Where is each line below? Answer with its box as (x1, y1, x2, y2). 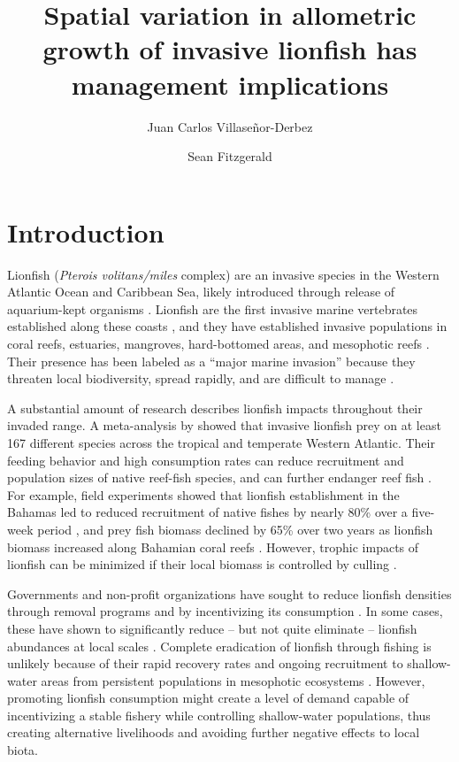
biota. (7, 741, 39, 759)
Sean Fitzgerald (187, 147, 272, 165)
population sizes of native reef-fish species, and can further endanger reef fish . (7, 468, 432, 487)
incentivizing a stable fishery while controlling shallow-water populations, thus (7, 705, 431, 724)
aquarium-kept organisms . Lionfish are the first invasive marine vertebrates (7, 299, 418, 318)
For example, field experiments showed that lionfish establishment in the (7, 485, 400, 504)
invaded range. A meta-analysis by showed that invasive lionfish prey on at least (7, 416, 441, 435)
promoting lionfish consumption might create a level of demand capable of (7, 689, 409, 707)
